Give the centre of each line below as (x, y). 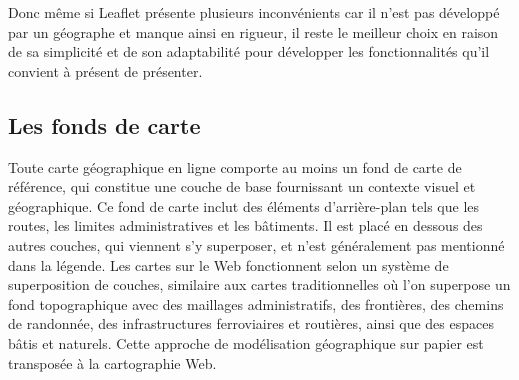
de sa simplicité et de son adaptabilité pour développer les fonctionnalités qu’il (249, 51)
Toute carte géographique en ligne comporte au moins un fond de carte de (235, 166)
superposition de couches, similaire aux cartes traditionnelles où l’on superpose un (259, 284)
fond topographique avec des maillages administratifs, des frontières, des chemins (256, 303)
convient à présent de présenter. (105, 70)
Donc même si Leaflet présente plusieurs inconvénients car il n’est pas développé (254, 12)
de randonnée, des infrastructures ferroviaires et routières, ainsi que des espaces (251, 323)
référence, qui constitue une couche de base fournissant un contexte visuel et (242, 186)
